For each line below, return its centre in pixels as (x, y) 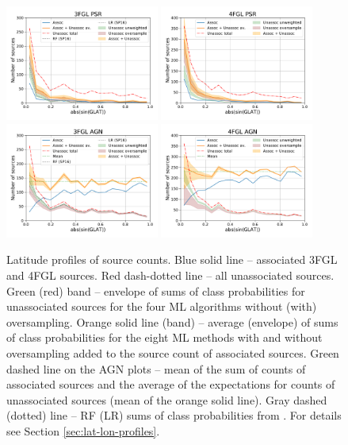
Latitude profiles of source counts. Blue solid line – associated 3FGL (172, 259)
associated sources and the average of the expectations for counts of (171, 384)
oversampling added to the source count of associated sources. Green (173, 352)
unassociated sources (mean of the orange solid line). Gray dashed (167, 399)
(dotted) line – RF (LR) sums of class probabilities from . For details (174, 415)
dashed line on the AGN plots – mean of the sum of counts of (156, 368)
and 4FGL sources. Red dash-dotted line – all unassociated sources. (170, 275)
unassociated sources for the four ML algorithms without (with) (162, 306)
